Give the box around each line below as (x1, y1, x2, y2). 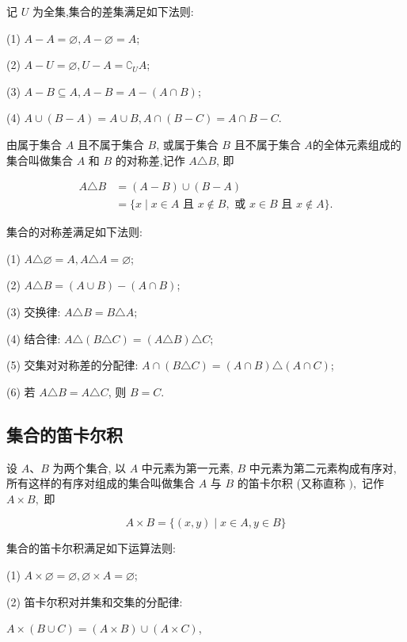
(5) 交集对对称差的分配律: (6, 357, 139, 373)
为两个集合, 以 (52, 459, 127, 476)
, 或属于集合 (156, 136, 219, 152)
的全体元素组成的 (312, 136, 401, 152)
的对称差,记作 (115, 151, 185, 168)
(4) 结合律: (6, 330, 61, 346)
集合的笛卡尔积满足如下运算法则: (6, 540, 176, 556)
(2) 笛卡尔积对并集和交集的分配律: (6, 593, 183, 610)
